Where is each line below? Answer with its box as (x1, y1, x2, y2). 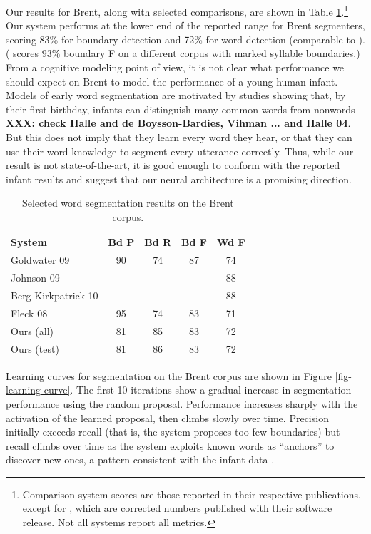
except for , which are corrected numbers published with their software (22, 500, 332, 515)
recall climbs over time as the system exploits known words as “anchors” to (6, 438, 335, 453)
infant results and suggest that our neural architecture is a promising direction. (6, 171, 352, 186)
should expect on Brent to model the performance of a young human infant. (6, 73, 338, 88)
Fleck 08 (11, 305, 48, 320)
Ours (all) (11, 323, 54, 338)
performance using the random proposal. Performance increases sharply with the (6, 396, 358, 411)
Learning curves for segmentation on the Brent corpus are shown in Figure (6, 368, 332, 383)
